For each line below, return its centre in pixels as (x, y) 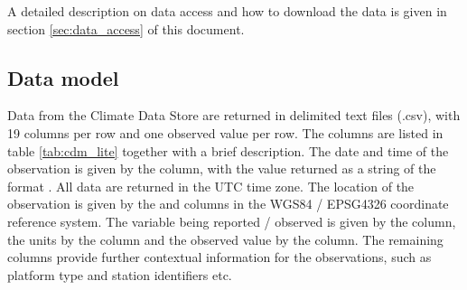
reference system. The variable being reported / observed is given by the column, (232, 221)
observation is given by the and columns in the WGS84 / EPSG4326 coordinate (228, 204)
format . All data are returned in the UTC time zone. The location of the (211, 186)
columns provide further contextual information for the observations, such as (219, 257)
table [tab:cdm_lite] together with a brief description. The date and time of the (228, 150)
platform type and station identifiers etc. (120, 274)
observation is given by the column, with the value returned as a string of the (222, 168)
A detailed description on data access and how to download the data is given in (227, 11)
